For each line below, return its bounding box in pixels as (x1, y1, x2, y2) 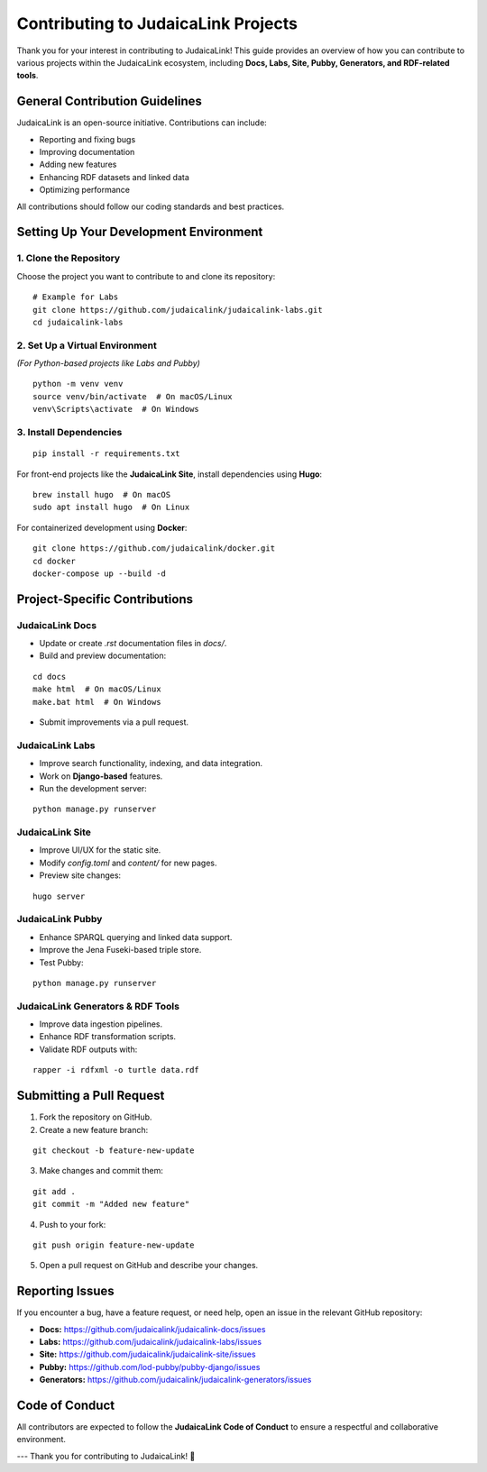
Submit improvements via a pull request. (39, 717, 189, 727)
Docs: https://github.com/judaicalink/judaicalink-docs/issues (39, 1323, 266, 1334)
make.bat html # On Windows (32, 697, 161, 707)
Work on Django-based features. (39, 771, 163, 782)
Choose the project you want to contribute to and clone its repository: (16, 270, 276, 281)
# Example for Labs (32, 292, 119, 302)
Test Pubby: (39, 956, 85, 968)
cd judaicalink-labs (32, 316, 124, 327)
